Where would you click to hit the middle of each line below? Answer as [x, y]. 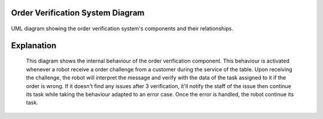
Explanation [34, 46]
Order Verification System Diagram [78, 13]
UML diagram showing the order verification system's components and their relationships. [122, 29]
